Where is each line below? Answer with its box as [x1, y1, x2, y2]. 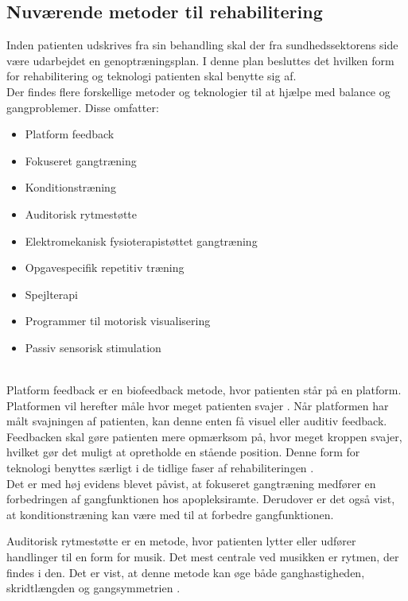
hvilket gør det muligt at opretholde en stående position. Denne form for [6, 444, 360, 460]
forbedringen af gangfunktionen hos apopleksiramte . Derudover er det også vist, [6, 490, 395, 507]
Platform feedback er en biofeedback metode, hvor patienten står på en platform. [6, 382, 402, 398]
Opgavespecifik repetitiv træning [25, 259, 185, 276]
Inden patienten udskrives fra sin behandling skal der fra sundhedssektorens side [6, 37, 398, 53]
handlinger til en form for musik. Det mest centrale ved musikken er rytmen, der [6, 549, 399, 565]
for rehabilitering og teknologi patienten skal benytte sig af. [6, 68, 297, 84]
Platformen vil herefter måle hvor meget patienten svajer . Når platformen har [6, 397, 389, 413]
